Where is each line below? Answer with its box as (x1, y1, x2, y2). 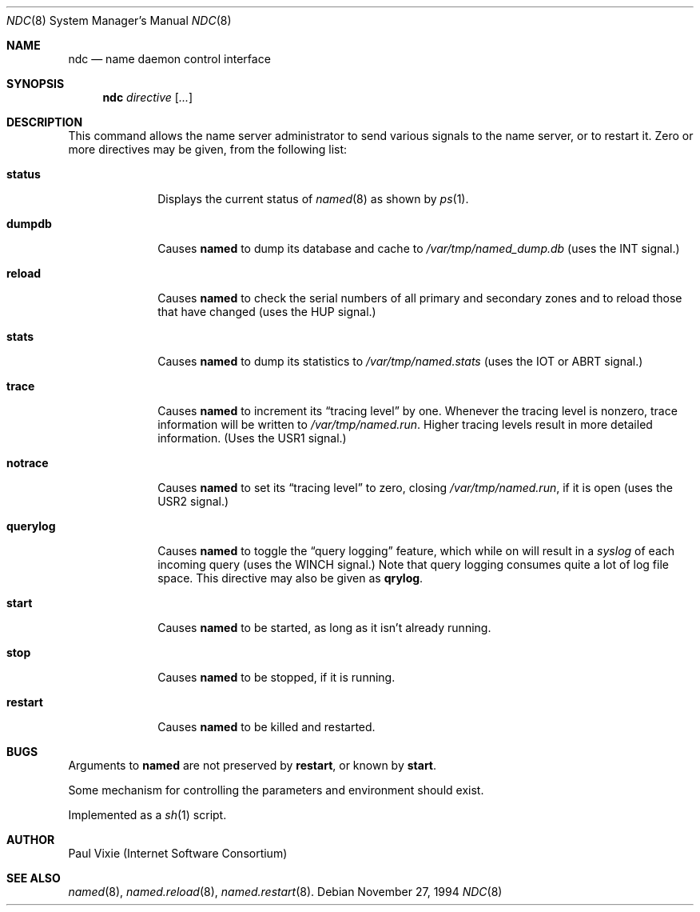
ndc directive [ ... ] (102, 90, 193, 104)
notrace (6, 456, 49, 470)
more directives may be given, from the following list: (68, 142, 348, 156)
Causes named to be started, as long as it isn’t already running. (157, 621, 491, 634)
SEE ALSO (6, 871, 61, 885)
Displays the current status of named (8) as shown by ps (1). (157, 192, 469, 206)
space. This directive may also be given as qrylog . (157, 571, 424, 585)
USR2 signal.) (157, 494, 229, 508)
